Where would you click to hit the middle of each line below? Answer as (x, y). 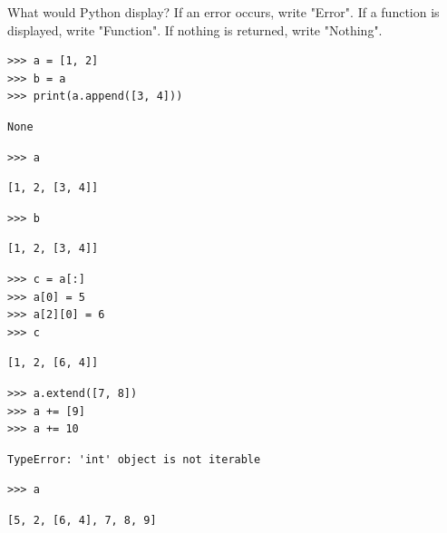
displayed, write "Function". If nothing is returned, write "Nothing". (195, 29)
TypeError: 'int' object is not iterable (134, 459)
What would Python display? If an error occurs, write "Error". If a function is (223, 12)
